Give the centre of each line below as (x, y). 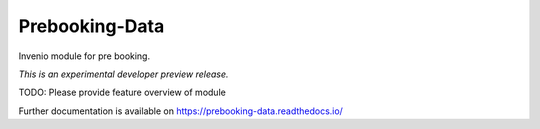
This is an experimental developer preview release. (123, 74)
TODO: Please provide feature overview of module (122, 92)
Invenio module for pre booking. (84, 56)
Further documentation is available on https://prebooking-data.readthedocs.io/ (181, 111)
